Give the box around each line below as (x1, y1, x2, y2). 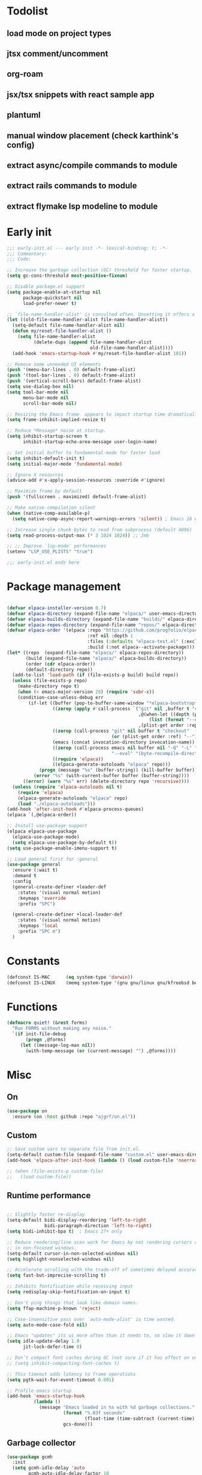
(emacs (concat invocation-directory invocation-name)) (52, 739, 195, 745)
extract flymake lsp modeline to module (7, 201, 158, 211)
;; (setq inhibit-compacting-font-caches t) (7, 1360, 120, 1366)
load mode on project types (7, 28, 111, 38)
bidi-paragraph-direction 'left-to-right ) (44, 1223, 152, 1229)
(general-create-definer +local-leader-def (12, 911, 122, 918)
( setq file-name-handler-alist (17, 334, 96, 340)
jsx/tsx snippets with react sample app (7, 89, 155, 100)
